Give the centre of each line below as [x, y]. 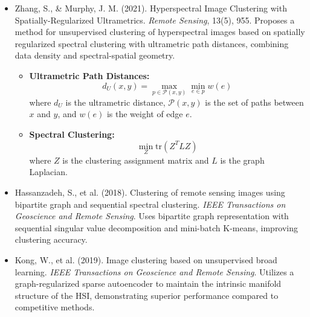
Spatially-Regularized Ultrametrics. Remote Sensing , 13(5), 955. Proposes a [155, 20]
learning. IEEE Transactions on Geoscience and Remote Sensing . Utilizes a [154, 271]
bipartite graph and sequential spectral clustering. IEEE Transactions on [150, 204]
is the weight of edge [145, 114]
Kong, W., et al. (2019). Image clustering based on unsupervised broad [146, 260]
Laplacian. [48, 172]
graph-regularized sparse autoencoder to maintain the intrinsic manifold [148, 283]
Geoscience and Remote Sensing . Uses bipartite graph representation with [152, 216]
